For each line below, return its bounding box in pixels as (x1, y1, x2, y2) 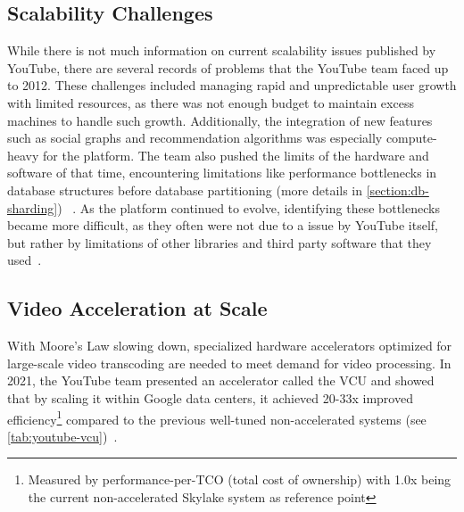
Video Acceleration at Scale (7, 294, 268, 322)
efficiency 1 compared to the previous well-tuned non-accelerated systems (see (7, 407, 427, 428)
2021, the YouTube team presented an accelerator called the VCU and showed (7, 371, 435, 390)
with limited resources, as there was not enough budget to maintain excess (7, 93, 414, 111)
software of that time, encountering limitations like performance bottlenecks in (7, 163, 437, 182)
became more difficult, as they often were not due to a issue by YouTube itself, (7, 216, 438, 235)
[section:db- (366, 180, 429, 199)
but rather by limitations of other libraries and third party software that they (7, 233, 432, 252)
